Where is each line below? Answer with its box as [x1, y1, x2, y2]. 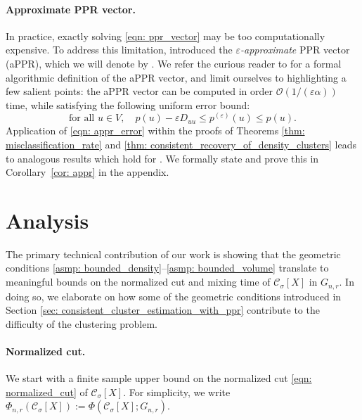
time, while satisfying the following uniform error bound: [6, 97, 250, 112]
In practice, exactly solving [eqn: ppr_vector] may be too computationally [6, 28, 325, 43]
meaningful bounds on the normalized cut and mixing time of [6, 274, 271, 289]
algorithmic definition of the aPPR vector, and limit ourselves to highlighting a [6, 70, 347, 84]
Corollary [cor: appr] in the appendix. [6, 165, 169, 179]
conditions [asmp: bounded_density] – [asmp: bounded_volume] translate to [6, 260, 329, 275]
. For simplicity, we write [123, 384, 231, 399]
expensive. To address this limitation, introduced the [6, 42, 233, 57]
